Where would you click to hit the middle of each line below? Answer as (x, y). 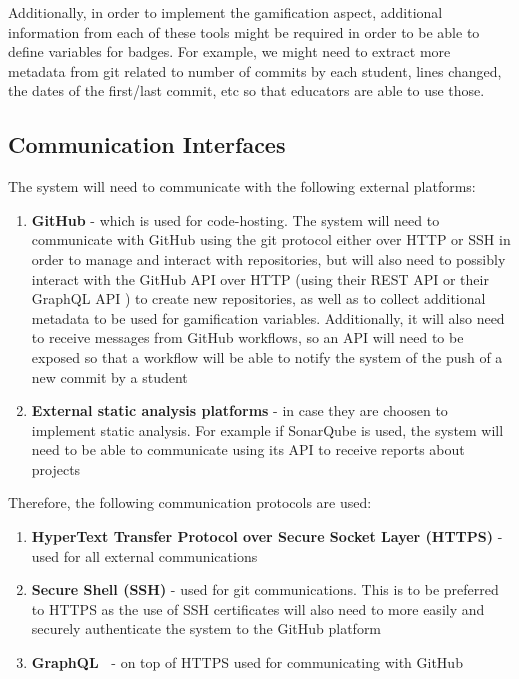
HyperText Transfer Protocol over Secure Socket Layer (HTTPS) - (267, 536)
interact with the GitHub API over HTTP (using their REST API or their (260, 278)
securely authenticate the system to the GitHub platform (206, 628)
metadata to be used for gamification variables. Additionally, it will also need (268, 317)
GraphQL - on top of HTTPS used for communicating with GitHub (247, 662)
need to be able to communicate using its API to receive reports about (248, 449)
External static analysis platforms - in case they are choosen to (239, 410)
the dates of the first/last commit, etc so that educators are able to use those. (246, 90)
